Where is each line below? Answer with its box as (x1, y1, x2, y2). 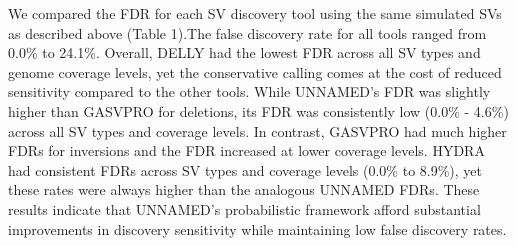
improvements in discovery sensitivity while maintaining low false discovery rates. (8, 218, 507, 239)
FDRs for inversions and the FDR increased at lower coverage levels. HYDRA (8, 140, 485, 161)
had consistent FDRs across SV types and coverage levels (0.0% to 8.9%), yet (8, 159, 483, 180)
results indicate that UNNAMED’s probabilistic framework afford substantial (8, 198, 481, 219)
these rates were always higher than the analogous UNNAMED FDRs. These (8, 179, 480, 200)
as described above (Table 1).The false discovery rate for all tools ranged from (8, 22, 487, 43)
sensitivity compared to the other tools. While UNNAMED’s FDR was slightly (8, 81, 491, 102)
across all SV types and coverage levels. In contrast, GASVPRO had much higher (8, 120, 507, 141)
